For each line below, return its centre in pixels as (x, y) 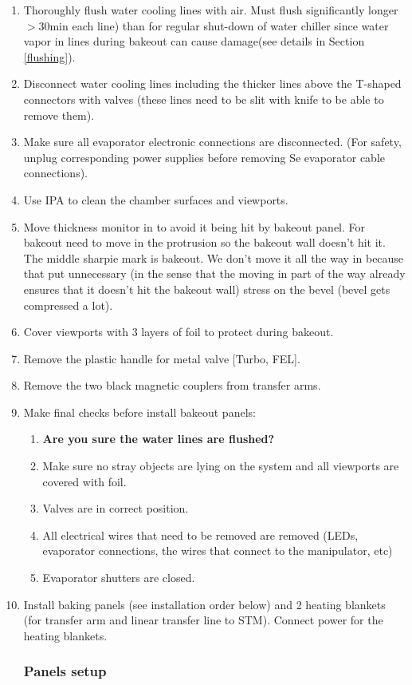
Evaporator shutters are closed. (119, 578)
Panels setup (65, 671)
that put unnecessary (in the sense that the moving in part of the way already (214, 273)
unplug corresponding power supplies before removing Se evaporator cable (204, 157)
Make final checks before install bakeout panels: (139, 412)
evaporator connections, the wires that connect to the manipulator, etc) (218, 550)
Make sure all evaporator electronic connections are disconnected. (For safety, (212, 142)
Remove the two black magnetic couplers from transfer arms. (172, 385)
